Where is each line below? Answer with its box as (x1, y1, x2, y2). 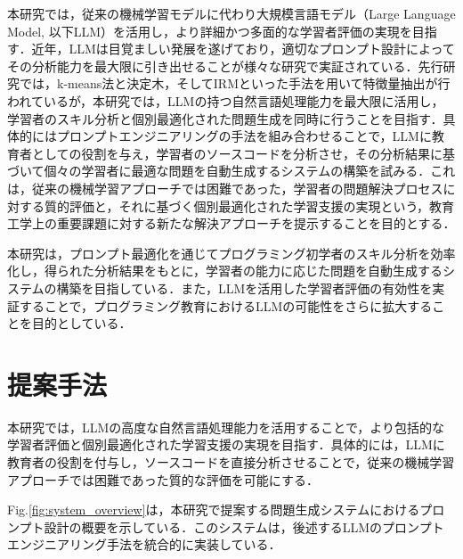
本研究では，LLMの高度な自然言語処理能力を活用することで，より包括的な (7, 417, 445, 436)
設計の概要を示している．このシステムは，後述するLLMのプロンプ (44, 517, 432, 536)
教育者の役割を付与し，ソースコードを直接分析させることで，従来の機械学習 (7, 453, 455, 471)
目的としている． (31, 314, 132, 333)
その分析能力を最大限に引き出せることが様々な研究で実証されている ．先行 (7, 56, 443, 75)
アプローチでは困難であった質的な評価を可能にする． (7, 470, 319, 489)
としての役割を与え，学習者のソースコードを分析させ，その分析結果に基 (31, 144, 455, 162)
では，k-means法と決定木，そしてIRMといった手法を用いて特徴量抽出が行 (19, 74, 451, 93)
